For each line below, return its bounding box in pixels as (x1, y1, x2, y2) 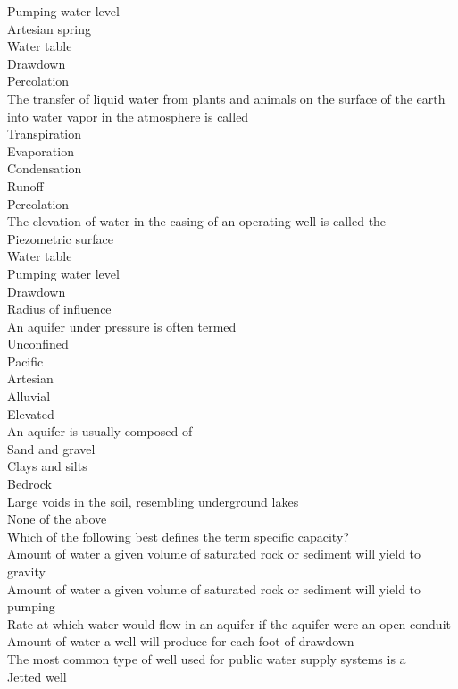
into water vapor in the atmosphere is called (7, 106, 249, 125)
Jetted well (7, 667, 67, 685)
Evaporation (7, 141, 74, 160)
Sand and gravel (7, 439, 96, 458)
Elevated (7, 404, 54, 423)
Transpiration (7, 124, 82, 143)
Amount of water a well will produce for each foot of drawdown (7, 632, 354, 651)
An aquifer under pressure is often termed (7, 316, 237, 335)
